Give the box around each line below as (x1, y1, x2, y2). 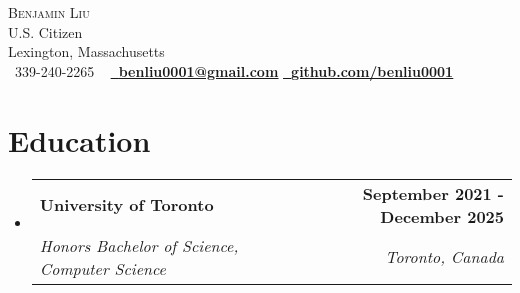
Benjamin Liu (8, 2, 90, 22)
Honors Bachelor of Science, (39, 233, 239, 257)
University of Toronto (39, 193, 214, 216)
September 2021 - (362, 181, 504, 205)
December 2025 (380, 204, 504, 228)
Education (8, 119, 151, 160)
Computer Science (39, 256, 166, 280)
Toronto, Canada (385, 245, 504, 268)
